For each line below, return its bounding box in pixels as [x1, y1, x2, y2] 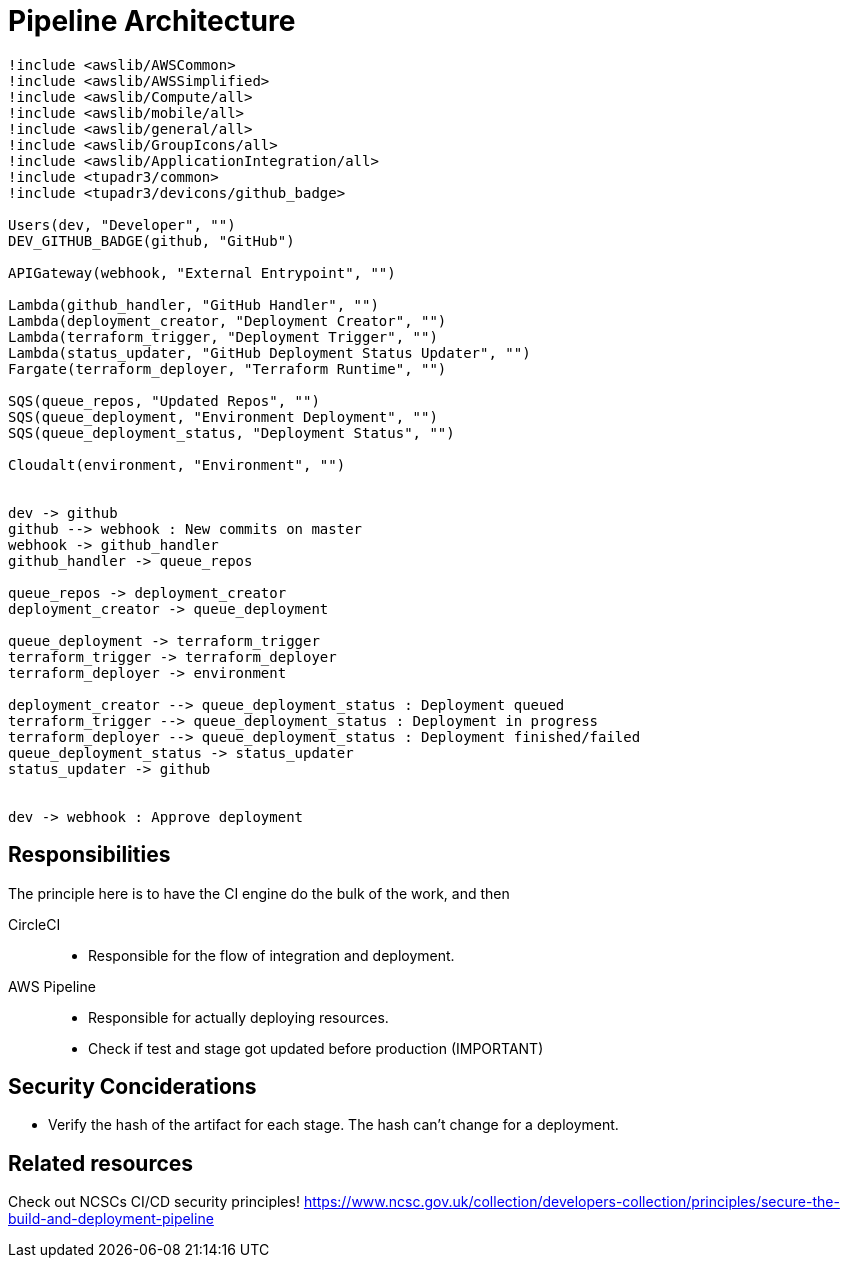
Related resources [8, 1150, 194, 1176]
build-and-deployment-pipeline [8, 1210, 214, 1228]
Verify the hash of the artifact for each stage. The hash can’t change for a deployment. [48, 1116, 619, 1134]
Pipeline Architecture [8, 4, 296, 38]
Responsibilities [8, 842, 171, 868]
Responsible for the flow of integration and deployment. [88, 946, 455, 964]
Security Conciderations [8, 1074, 257, 1100]
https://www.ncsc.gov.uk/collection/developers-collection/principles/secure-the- [303, 1193, 840, 1211]
